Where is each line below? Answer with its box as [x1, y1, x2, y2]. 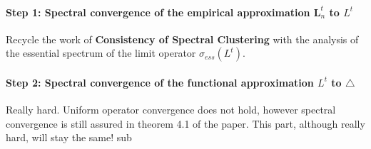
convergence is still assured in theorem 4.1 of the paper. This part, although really [6, 116, 365, 131]
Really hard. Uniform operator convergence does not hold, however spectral [6, 102, 336, 117]
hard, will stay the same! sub [6, 130, 132, 145]
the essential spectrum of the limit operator [6, 45, 196, 60]
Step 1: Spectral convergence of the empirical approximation [6, 4, 310, 19]
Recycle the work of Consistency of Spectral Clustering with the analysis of [6, 31, 359, 46]
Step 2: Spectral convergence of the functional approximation [6, 74, 314, 89]
